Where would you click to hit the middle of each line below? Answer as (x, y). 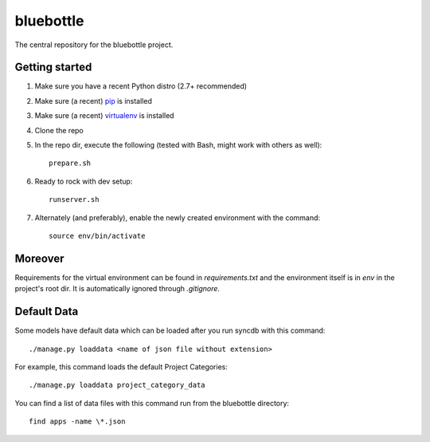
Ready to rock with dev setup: (84, 181)
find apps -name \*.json (77, 422)
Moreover (39, 258)
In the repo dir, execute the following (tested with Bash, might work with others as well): (178, 145)
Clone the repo (59, 130)
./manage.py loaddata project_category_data (117, 385)
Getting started (53, 67)
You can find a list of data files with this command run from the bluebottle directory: (152, 403)
